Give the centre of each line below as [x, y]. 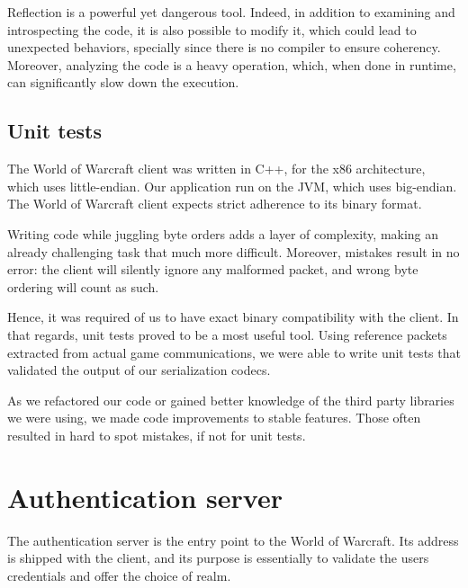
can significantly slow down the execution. [123, 82]
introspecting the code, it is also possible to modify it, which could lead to [212, 29]
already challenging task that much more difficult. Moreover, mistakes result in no [234, 251]
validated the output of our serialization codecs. [139, 370]
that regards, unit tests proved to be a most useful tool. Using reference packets [227, 334]
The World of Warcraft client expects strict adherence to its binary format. [215, 204]
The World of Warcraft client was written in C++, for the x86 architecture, [216, 169]
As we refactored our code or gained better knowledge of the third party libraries [231, 400]
